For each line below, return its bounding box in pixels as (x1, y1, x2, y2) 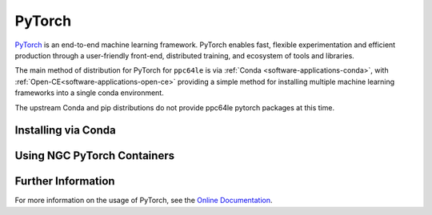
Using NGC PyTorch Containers (14, 149, 175, 163)
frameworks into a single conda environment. (14, 88, 164, 98)
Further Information (14, 174, 115, 188)
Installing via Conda (14, 124, 116, 137)
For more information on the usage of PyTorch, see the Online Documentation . (14, 196, 273, 205)
